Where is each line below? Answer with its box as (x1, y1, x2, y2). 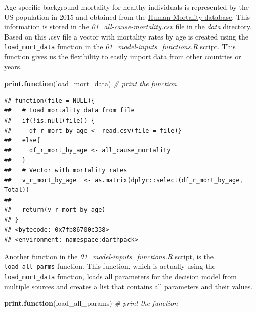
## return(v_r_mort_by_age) (4, 206, 106, 214)
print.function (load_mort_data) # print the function (4, 78, 177, 89)
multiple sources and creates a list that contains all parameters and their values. (4, 281, 253, 291)
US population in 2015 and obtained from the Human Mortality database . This (4, 11, 250, 22)
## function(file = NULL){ (4, 97, 95, 104)
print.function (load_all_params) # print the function (4, 298, 178, 308)
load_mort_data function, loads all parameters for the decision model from (4, 270, 237, 281)
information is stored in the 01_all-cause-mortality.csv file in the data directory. (4, 21, 252, 32)
